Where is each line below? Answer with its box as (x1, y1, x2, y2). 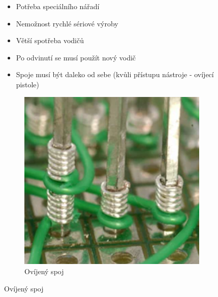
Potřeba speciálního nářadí (16, 1, 100, 11)
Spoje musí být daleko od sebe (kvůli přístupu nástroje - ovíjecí (16, 69, 214, 80)
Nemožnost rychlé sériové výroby (16, 18, 118, 28)
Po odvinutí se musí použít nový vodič (16, 52, 136, 62)
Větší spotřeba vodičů (16, 35, 84, 46)
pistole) (16, 79, 39, 89)
